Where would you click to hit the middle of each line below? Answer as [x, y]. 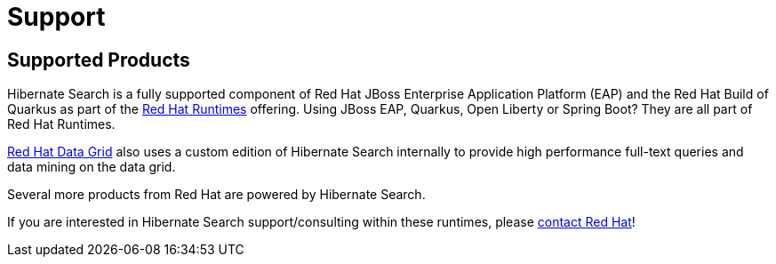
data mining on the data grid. [92, 167]
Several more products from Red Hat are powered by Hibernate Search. [216, 195]
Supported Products [99, 60]
